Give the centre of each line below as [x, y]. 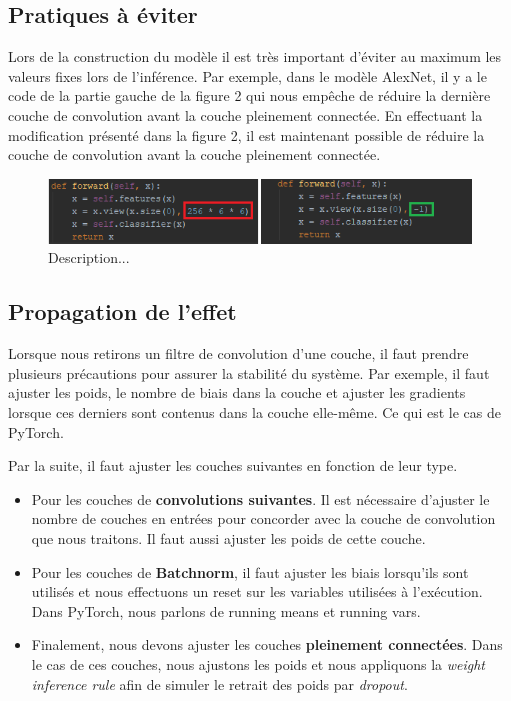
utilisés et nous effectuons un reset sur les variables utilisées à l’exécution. [257, 591]
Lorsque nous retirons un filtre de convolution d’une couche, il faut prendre [238, 353]
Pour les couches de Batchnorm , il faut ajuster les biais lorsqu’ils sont [250, 571]
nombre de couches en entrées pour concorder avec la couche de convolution [263, 518]
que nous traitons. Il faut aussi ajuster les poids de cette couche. [228, 537]
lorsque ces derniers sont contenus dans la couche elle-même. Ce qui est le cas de [254, 411]
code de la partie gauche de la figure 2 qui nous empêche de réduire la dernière [249, 95]
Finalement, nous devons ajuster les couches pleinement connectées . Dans [267, 644]
